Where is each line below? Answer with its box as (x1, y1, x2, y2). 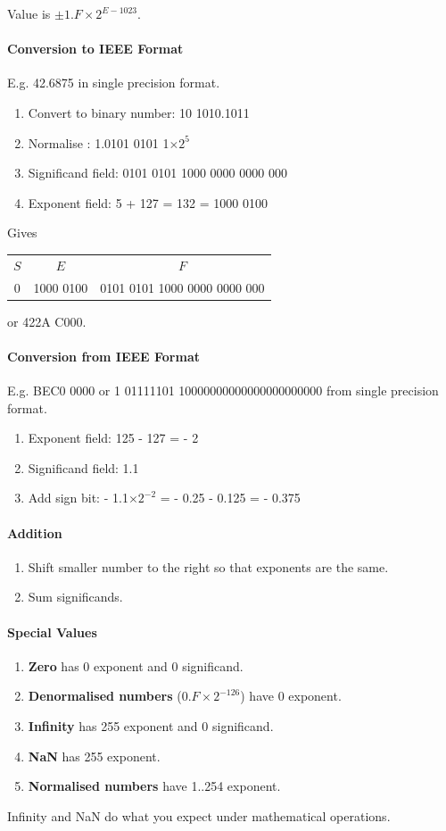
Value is (7, 4, 51, 22)
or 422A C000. (7, 312, 87, 330)
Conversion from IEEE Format (7, 346, 200, 365)
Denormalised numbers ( (28, 686, 182, 705)
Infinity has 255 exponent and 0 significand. (28, 716, 274, 735)
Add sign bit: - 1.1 (28, 488, 128, 507)
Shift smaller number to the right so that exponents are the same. (28, 557, 389, 576)
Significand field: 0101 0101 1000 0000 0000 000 (28, 163, 287, 182)
